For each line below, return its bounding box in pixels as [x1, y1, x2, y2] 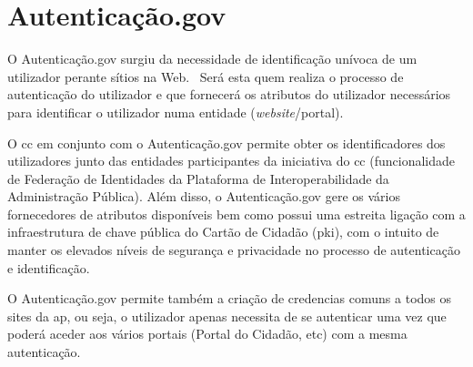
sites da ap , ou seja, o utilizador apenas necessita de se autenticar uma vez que [7, 306, 447, 325]
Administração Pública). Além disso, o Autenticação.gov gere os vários [7, 187, 400, 206]
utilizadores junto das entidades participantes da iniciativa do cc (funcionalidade [7, 151, 455, 170]
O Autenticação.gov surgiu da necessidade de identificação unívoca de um [7, 49, 418, 68]
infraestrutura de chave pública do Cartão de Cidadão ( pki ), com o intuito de [7, 222, 439, 241]
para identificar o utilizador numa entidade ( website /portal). [7, 102, 344, 121]
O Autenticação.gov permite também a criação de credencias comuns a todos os [7, 289, 452, 308]
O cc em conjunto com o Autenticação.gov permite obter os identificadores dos [7, 133, 446, 152]
